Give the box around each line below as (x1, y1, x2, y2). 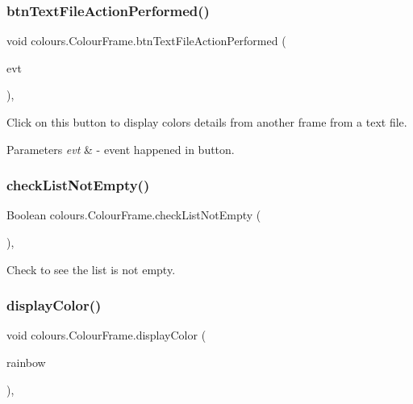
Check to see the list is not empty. (6, 260, 176, 277)
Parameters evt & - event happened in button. (6, 140, 235, 157)
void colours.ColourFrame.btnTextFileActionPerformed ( (6, 32, 286, 49)
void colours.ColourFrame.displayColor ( (6, 327, 206, 344)
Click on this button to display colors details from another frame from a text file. (6, 114, 407, 130)
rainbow (6, 354, 46, 370)
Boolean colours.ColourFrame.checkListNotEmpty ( (6, 206, 261, 223)
